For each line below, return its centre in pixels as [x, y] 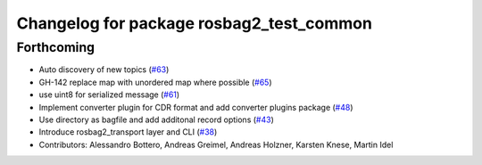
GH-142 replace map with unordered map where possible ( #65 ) [155, 82]
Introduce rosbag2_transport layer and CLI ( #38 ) [128, 132]
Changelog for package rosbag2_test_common [194, 23]
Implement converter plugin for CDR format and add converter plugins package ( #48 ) [196, 107]
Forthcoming [56, 47]
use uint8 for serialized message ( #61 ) [109, 95]
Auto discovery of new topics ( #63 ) [104, 70]
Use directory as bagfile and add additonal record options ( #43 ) [156, 120]
